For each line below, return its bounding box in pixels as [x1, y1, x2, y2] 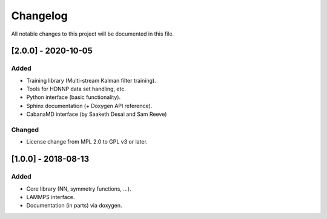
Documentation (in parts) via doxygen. [26, 202, 122, 209]
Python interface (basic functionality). [26, 94, 121, 101]
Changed [11, 125, 39, 134]
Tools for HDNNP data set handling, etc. [26, 85, 127, 93]
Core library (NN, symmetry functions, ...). [26, 185, 131, 192]
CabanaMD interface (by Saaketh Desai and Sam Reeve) [26, 110, 167, 118]
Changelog [11, 9, 68, 22]
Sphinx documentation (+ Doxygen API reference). [26, 102, 153, 109]
